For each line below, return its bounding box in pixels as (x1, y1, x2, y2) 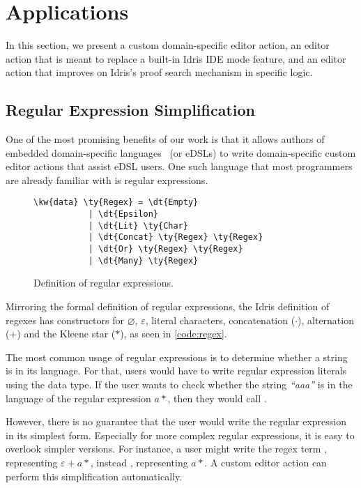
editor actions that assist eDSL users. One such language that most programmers (6, 159, 353, 174)
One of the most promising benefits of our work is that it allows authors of (6, 132, 325, 146)
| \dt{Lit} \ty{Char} (88, 220, 188, 231)
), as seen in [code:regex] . (120, 326, 227, 341)
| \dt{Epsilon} (88, 209, 158, 220)
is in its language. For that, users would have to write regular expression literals (6, 363, 347, 378)
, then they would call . (167, 390, 267, 405)
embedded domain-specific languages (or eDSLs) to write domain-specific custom (6, 145, 356, 160)
